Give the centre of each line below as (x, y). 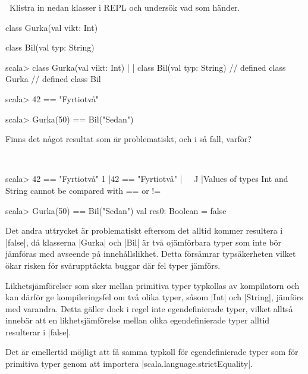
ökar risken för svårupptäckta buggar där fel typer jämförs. (113, 265)
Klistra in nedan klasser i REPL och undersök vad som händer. (125, 7)
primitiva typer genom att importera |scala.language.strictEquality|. (129, 364)
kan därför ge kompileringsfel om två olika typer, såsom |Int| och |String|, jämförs (154, 297)
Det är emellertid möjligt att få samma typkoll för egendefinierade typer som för (152, 352)
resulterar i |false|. (38, 331)
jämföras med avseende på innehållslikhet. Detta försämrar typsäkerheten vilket (151, 254)
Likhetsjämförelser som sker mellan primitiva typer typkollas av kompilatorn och (153, 285)
